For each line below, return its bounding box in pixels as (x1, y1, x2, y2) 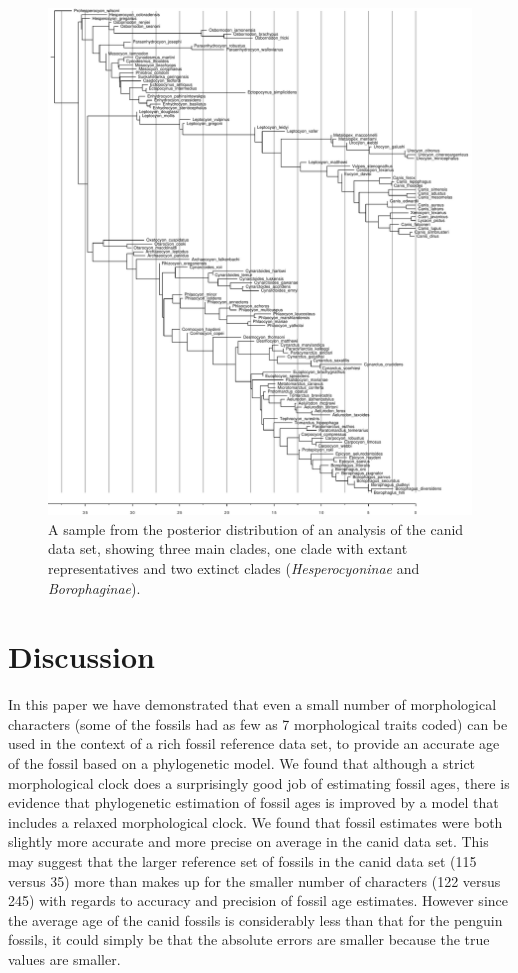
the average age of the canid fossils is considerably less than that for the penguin (8, 909, 503, 930)
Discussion (8, 636, 155, 677)
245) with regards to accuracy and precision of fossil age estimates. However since (8, 890, 508, 911)
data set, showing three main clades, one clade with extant (48, 538, 408, 559)
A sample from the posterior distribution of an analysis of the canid (48, 518, 464, 539)
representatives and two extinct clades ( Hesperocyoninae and (48, 557, 420, 578)
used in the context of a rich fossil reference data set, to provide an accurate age (8, 733, 500, 754)
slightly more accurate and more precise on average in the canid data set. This (8, 831, 489, 852)
